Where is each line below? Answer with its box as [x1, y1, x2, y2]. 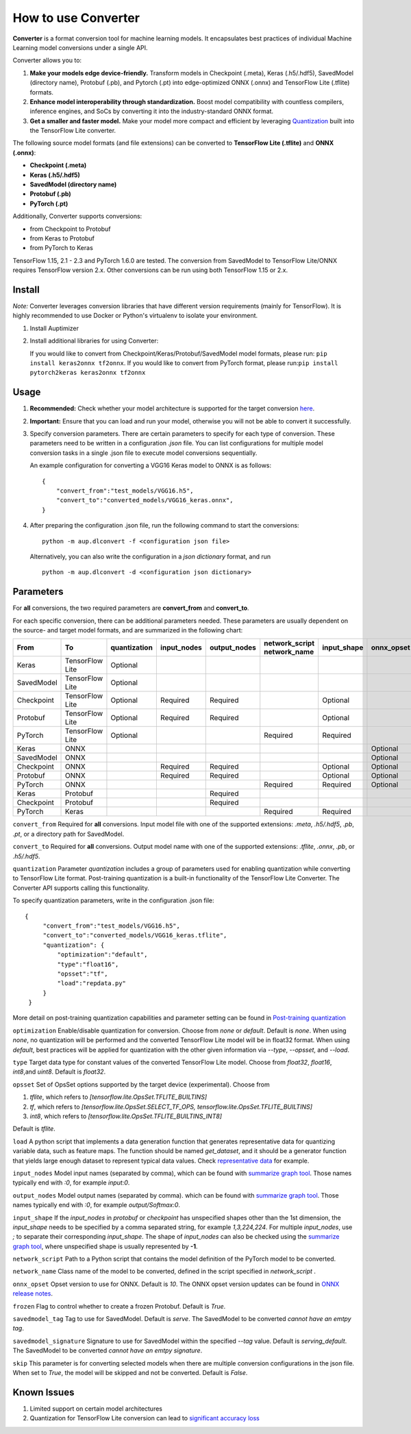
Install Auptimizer [29, 324, 79, 332]
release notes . [12, 1289, 53, 1298]
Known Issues [12, 1386, 75, 1398]
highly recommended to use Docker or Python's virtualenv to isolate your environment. [12, 312, 258, 320]
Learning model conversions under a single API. [12, 43, 148, 51]
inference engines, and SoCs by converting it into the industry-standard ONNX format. [29, 107, 274, 116]
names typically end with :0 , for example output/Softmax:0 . [12, 1201, 181, 1209]
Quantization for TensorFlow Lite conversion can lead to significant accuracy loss [29, 1414, 260, 1422]
